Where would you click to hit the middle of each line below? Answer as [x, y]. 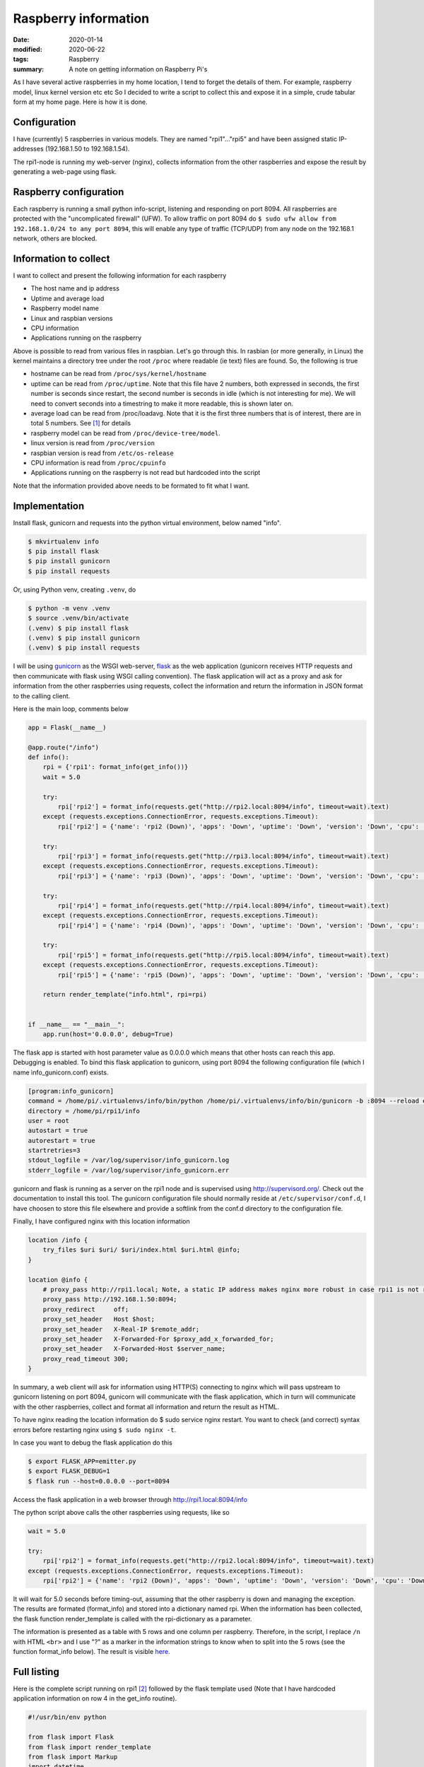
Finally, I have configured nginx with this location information [101, 1221]
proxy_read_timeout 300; [86, 1358]
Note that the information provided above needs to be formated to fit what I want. [131, 486]
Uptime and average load [67, 298]
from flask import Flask [71, 1737]
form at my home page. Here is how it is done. [80, 102]
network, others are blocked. [55, 239]
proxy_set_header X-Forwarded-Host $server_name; [134, 1349]
